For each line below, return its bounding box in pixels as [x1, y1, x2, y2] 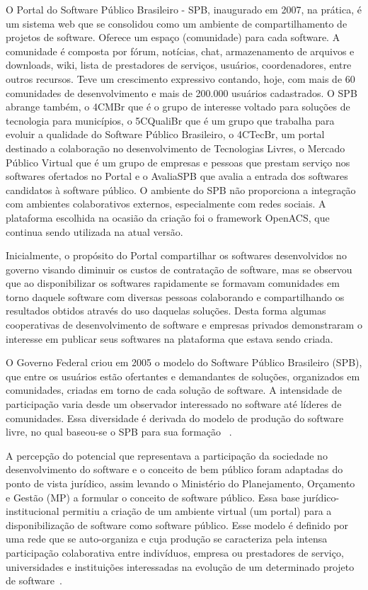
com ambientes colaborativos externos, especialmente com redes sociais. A [6, 196, 326, 211]
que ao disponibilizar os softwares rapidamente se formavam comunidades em [6, 276, 340, 290]
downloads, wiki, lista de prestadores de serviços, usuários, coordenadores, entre [6, 57, 352, 72]
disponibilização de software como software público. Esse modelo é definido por [6, 517, 349, 532]
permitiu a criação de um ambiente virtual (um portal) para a [62, 504, 332, 518]
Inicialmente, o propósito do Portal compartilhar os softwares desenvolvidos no [6, 248, 347, 263]
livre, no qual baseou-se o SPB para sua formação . [6, 424, 232, 439]
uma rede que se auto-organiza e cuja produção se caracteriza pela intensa [6, 531, 328, 546]
